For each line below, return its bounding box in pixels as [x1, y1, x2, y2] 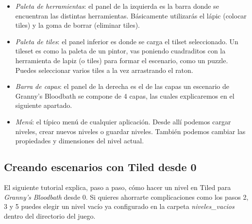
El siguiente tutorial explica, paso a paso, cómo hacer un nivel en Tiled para [4, 182, 231, 192]
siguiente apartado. [15, 100, 72, 110]
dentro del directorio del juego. [4, 210, 96, 221]
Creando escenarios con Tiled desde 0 [4, 159, 197, 174]
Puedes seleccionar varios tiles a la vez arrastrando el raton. [15, 65, 193, 75]
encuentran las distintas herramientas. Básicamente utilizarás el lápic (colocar [15, 10, 247, 20]
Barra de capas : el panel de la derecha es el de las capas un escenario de [15, 81, 230, 91]
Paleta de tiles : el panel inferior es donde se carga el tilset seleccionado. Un [15, 36, 238, 46]
